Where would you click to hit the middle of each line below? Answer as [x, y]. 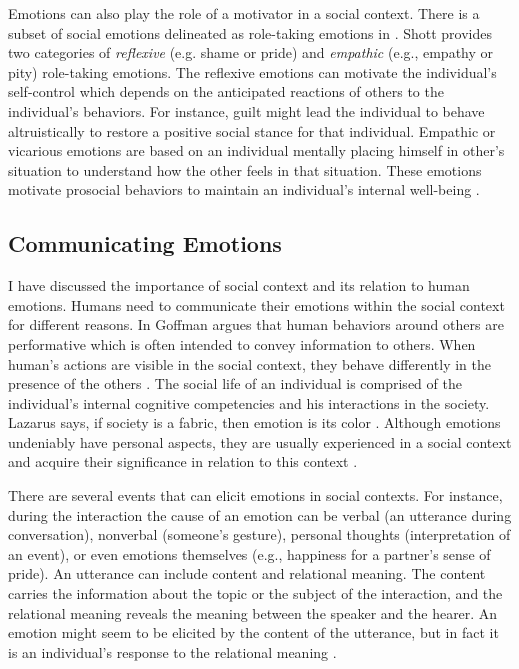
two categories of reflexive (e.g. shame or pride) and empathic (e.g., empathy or [251, 52]
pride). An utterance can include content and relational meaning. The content [247, 573]
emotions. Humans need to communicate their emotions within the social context [256, 304]
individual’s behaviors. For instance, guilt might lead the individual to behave [246, 110]
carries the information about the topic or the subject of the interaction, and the [255, 593]
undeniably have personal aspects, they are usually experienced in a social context [260, 441]
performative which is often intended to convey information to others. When [242, 343]
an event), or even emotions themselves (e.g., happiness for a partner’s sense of [249, 553]
